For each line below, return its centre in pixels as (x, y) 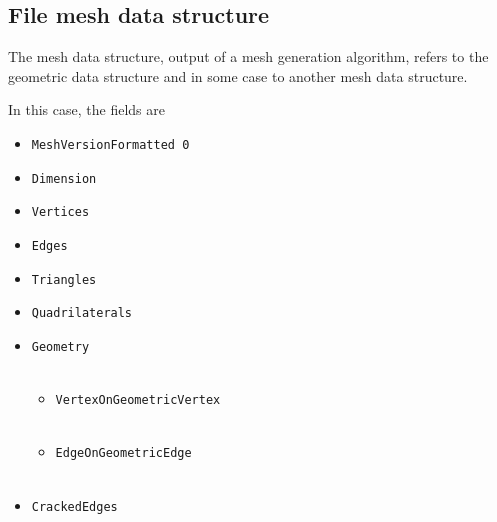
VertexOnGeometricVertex (138, 400)
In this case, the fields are (86, 109)
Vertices (60, 212)
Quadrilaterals (82, 313)
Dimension (64, 178)
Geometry (60, 346)
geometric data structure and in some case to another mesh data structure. (238, 75)
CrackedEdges (74, 506)
